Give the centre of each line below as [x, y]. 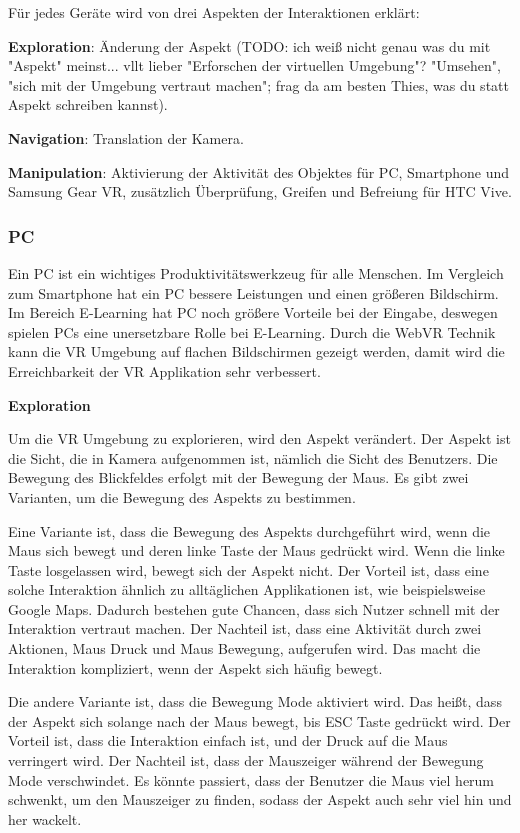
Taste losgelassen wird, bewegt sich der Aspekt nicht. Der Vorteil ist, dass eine [248, 569]
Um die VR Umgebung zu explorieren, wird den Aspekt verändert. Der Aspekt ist [259, 438]
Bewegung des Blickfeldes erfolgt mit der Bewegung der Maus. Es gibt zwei [238, 477]
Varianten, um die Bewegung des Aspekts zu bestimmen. [182, 496]
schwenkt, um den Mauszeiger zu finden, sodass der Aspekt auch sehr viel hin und [260, 799]
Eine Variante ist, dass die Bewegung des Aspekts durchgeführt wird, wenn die [249, 530]
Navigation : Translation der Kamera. [126, 137]
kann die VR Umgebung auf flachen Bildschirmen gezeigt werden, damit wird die [256, 351]
